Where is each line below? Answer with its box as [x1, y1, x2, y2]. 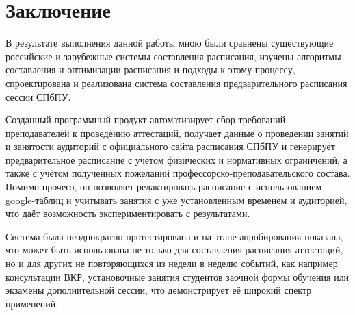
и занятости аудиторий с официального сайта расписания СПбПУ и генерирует [5, 139, 335, 153]
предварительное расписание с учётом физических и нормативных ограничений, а [5, 152, 347, 166]
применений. [5, 296, 59, 310]
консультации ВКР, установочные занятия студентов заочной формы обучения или [5, 269, 350, 283]
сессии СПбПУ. [5, 89, 71, 103]
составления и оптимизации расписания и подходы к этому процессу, [5, 62, 295, 77]
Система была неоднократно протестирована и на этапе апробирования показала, [5, 229, 343, 243]
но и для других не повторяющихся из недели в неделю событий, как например [5, 256, 338, 270]
